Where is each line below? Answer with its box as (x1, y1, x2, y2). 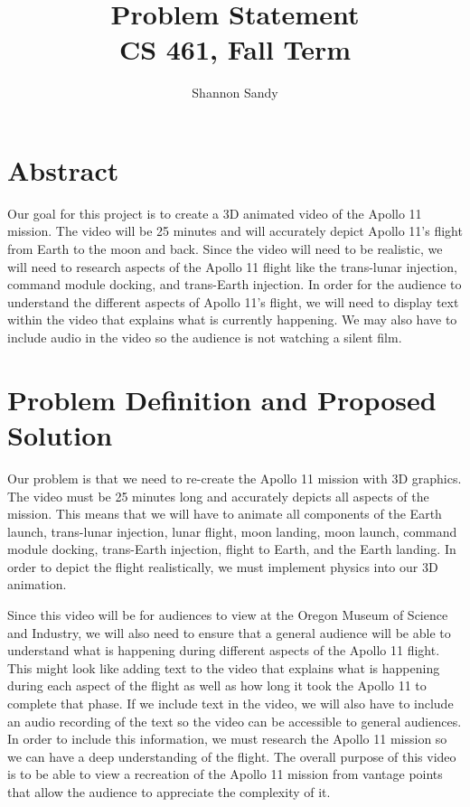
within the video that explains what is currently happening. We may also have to (7, 310, 457, 329)
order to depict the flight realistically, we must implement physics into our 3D (7, 557, 438, 576)
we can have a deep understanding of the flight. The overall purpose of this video (7, 746, 456, 765)
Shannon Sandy (192, 83, 278, 102)
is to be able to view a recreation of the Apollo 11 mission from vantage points (7, 765, 443, 784)
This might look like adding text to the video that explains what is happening (7, 658, 440, 677)
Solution (7, 416, 113, 453)
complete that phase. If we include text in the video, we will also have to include (7, 694, 454, 713)
